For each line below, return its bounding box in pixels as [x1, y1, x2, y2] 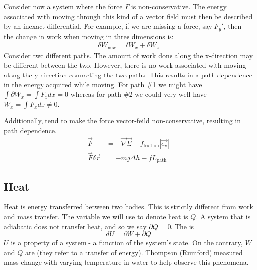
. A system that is [196, 211, 251, 222]
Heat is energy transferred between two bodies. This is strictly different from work [4, 201, 253, 212]
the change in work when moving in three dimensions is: [4, 31, 174, 41]
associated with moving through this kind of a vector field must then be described [4, 11, 253, 21]
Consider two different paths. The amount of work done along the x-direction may [4, 50, 253, 60]
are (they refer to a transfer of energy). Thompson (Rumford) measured [25, 247, 243, 257]
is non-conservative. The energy [131, 1, 227, 11]
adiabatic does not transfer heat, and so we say [4, 221, 147, 231]
